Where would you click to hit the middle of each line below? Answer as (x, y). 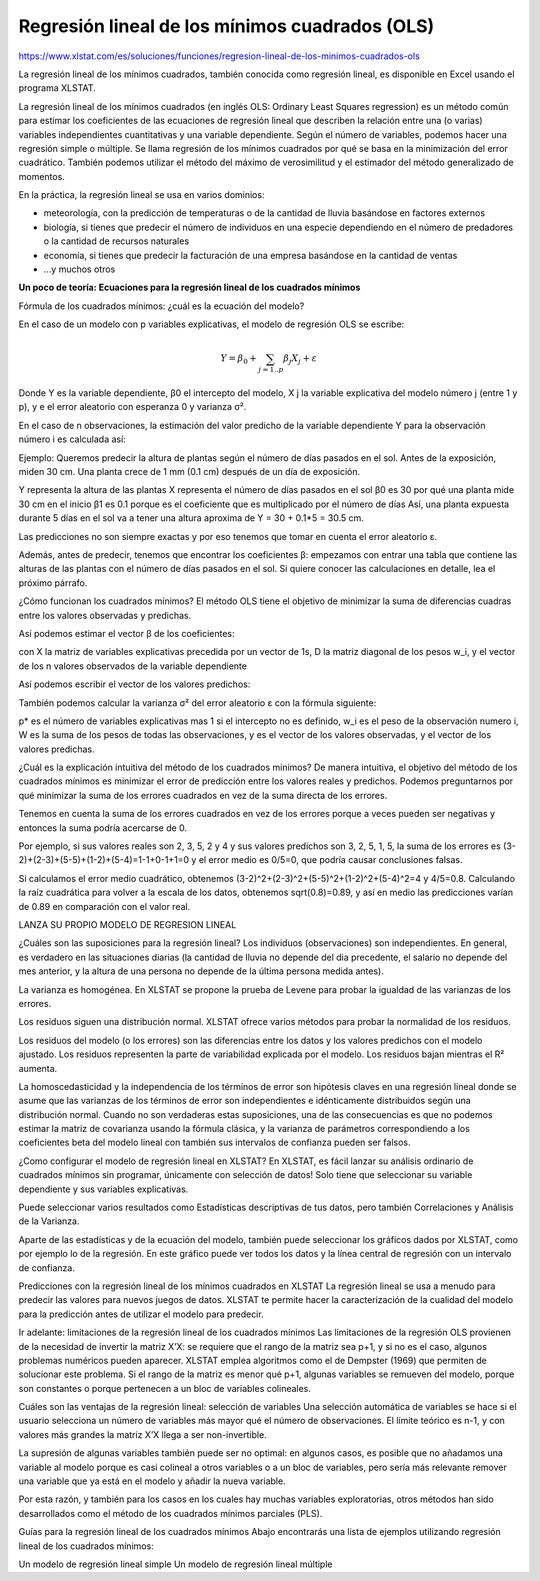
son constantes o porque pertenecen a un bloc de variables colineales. (165, 1388)
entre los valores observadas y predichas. (105, 615)
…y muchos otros (79, 269)
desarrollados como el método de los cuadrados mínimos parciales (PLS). (170, 1513)
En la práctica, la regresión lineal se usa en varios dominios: (141, 195)
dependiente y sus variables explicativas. (103, 1189)
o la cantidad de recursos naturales (116, 241)
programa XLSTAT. (57, 88)
